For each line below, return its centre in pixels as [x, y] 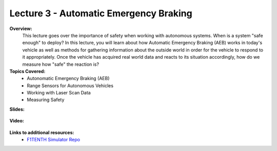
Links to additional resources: [42, 132]
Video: [17, 121]
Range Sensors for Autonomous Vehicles [70, 85]
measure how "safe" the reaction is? [61, 64]
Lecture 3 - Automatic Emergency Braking [101, 13]
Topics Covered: [27, 71]
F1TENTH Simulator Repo [54, 140]
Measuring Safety [46, 100]
